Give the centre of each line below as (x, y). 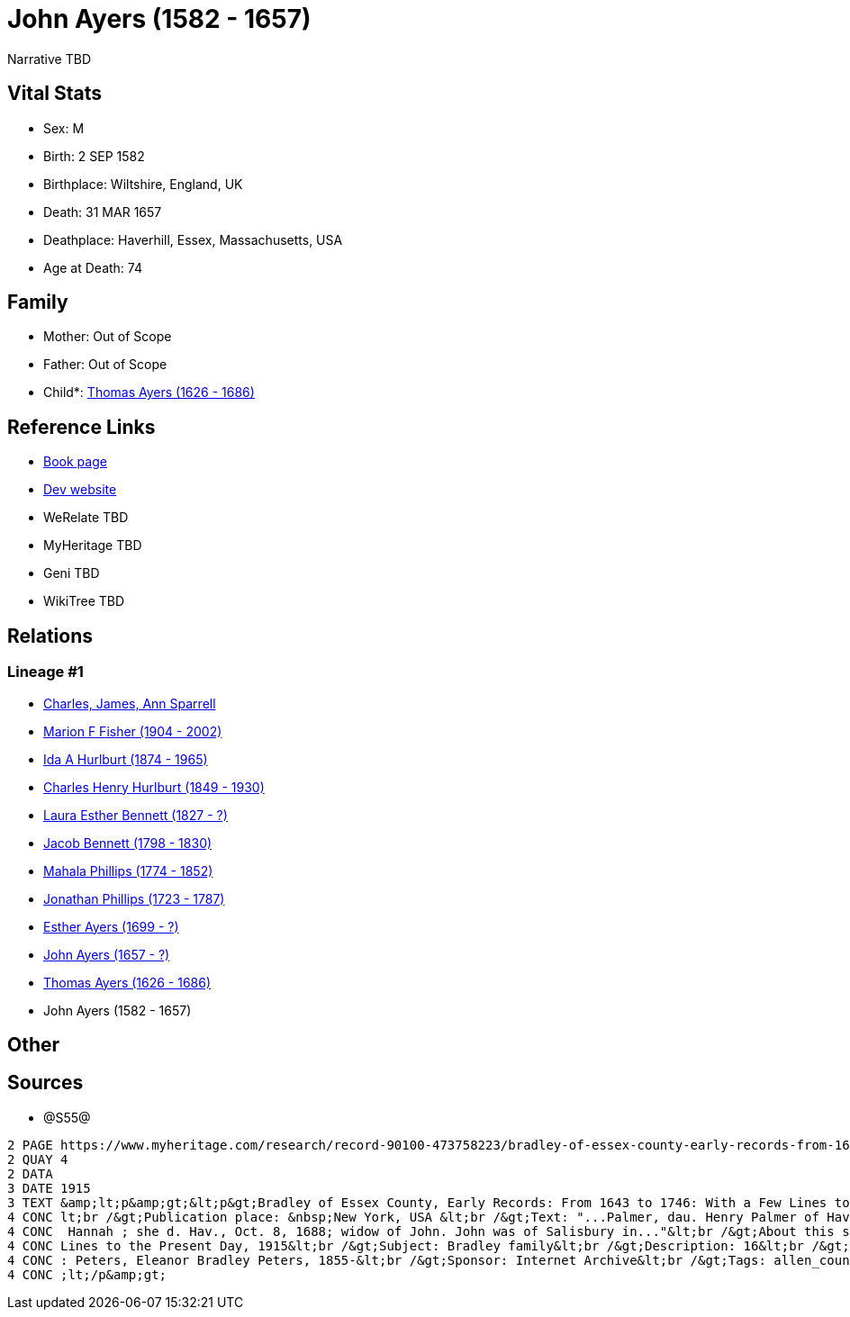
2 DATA (30, 1173)
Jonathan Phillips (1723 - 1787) (134, 898)
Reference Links (81, 427)
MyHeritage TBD (93, 546)
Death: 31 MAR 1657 (103, 212)
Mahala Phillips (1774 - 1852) (128, 870)
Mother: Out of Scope (108, 337)
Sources (45, 1083)
